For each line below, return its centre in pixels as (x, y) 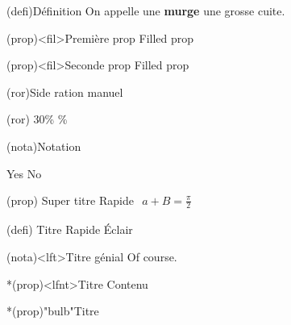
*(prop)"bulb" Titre (53, 311)
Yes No (24, 173)
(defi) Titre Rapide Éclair (70, 229)
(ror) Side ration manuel (65, 92)
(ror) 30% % (37, 119)
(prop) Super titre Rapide (70, 200)
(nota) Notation (44, 146)
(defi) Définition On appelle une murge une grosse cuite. (146, 10)
